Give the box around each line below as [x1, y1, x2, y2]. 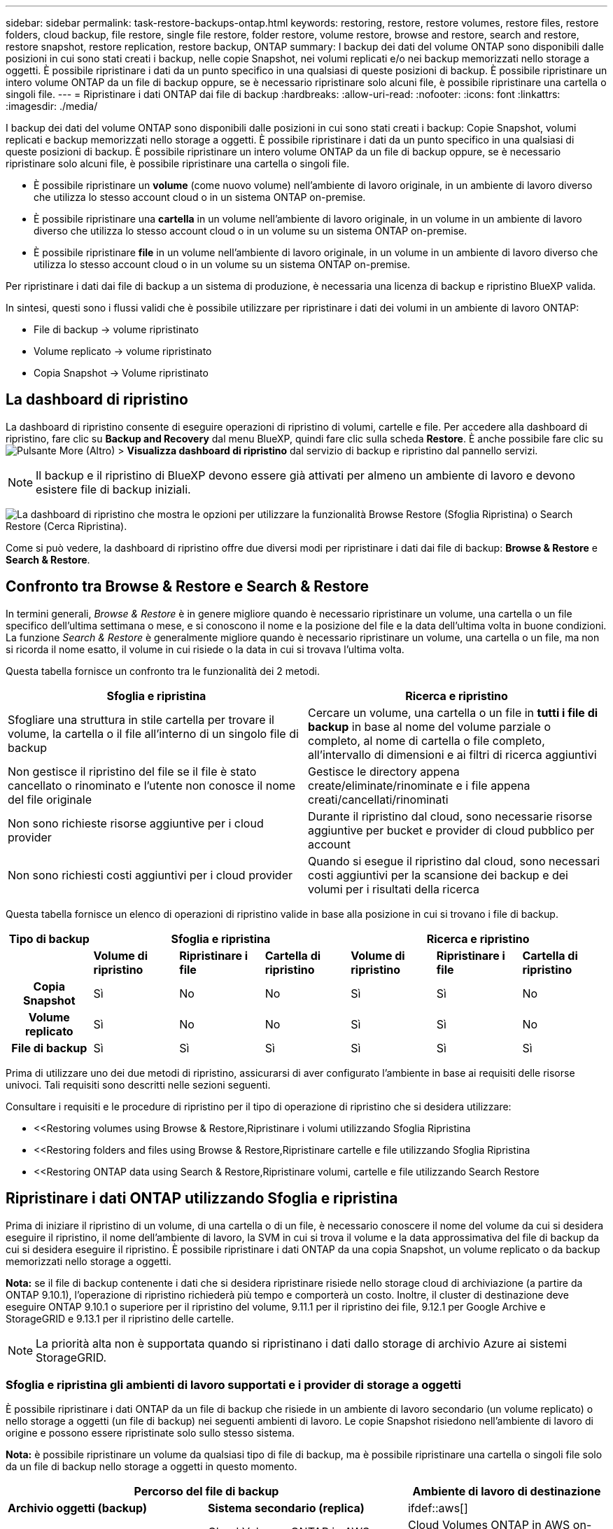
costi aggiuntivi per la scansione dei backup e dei [308, 867, 568, 882]
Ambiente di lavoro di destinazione [412, 1484, 601, 1499]
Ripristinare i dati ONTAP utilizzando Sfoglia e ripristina [6, 1189, 398, 1208]
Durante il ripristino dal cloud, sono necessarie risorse [308, 809, 593, 823]
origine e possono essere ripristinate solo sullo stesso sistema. [6, 1427, 295, 1439]
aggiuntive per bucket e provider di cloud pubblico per [308, 823, 595, 837]
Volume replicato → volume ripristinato [34, 345, 212, 357]
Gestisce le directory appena [308, 764, 460, 779]
